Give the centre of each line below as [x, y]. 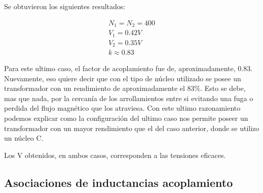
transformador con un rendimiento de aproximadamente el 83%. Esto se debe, [125, 88]
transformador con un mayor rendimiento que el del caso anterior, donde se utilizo [132, 128]
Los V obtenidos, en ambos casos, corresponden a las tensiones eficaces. [115, 155]
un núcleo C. [24, 138]
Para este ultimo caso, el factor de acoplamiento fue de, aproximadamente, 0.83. [128, 68]
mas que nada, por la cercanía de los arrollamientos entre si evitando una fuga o [129, 98]
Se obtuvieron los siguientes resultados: [65, 6]
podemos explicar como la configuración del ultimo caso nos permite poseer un [126, 118]
